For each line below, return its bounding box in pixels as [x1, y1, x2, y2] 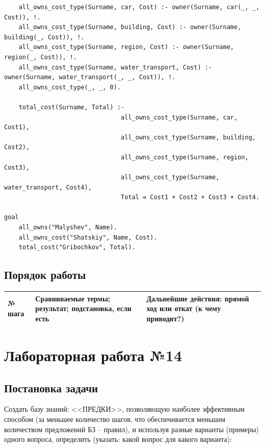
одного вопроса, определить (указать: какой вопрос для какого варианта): [4, 434, 232, 444]
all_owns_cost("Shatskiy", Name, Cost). [18, 233, 157, 241]
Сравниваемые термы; [35, 293, 111, 303]
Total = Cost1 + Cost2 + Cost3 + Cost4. [121, 194, 260, 201]
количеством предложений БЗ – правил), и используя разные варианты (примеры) [4, 423, 259, 434]
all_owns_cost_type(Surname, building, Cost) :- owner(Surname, [18, 23, 242, 31]
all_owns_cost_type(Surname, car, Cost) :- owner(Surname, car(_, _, [18, 4, 260, 11]
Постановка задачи [4, 380, 98, 395]
